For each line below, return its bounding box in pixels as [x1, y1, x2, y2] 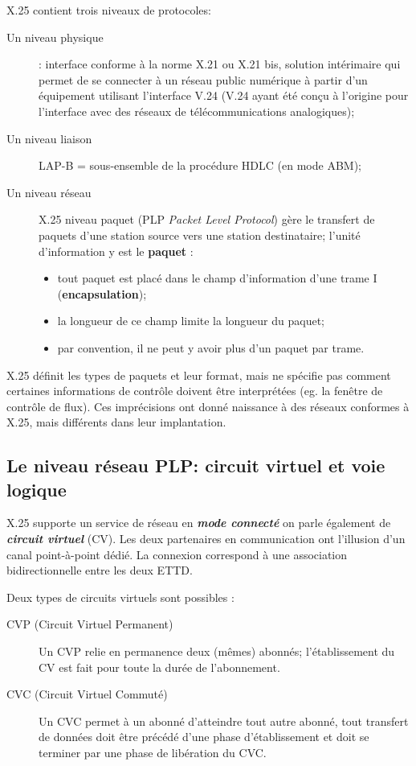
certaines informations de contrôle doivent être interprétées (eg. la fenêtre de [6, 382, 383, 399]
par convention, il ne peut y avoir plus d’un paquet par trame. [57, 339, 365, 356]
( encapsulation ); [57, 285, 147, 302]
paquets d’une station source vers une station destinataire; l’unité [39, 226, 361, 243]
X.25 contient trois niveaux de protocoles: [6, 2, 211, 18]
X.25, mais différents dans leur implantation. [6, 414, 226, 430]
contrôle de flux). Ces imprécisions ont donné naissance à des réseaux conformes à [6, 397, 410, 414]
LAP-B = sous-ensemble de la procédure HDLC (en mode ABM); [39, 157, 361, 174]
